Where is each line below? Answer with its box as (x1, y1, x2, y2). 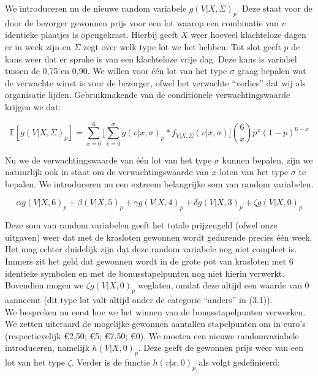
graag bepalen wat (237, 64, 306, 77)
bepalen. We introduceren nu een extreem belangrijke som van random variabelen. (5, 177, 314, 190)
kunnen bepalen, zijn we (222, 153, 313, 166)
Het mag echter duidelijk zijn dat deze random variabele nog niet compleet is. (5, 243, 297, 255)
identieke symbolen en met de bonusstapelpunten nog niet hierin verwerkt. (5, 266, 285, 279)
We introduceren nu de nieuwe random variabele (5, 2, 187, 14)
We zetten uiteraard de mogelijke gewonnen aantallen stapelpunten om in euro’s (5, 317, 306, 330)
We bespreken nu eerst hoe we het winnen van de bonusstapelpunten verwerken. (5, 305, 306, 318)
